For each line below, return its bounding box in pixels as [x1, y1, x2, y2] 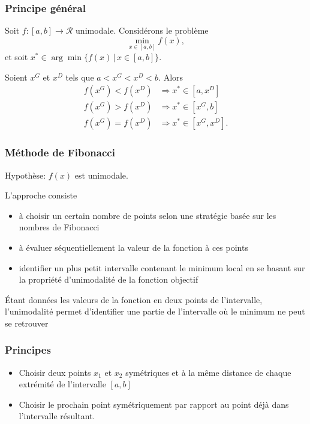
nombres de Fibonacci [19, 221, 100, 233]
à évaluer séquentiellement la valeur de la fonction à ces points [19, 241, 248, 253]
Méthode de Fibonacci [5, 145, 115, 160]
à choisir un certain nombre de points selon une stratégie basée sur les [19, 209, 276, 221]
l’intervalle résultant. [19, 410, 95, 422]
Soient [5, 70, 28, 83]
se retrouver [5, 316, 49, 329]
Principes [5, 342, 51, 357]
